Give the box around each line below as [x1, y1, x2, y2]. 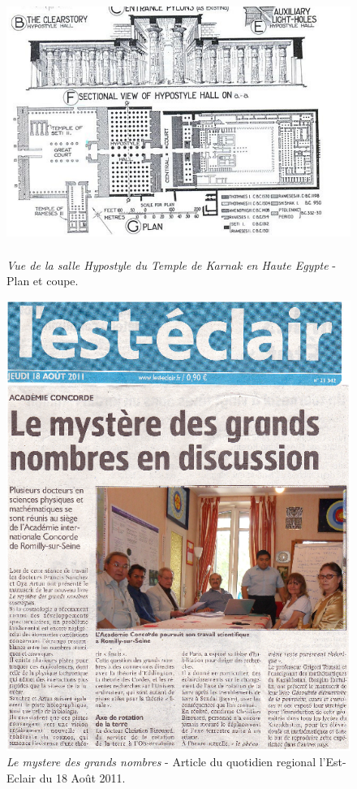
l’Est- [319, 753, 346, 770]
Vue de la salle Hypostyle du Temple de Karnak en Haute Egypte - [6, 256, 336, 273]
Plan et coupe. [6, 272, 79, 289]
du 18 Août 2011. [39, 769, 126, 786]
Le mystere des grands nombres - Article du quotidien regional [6, 753, 316, 770]
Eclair [6, 769, 37, 786]
